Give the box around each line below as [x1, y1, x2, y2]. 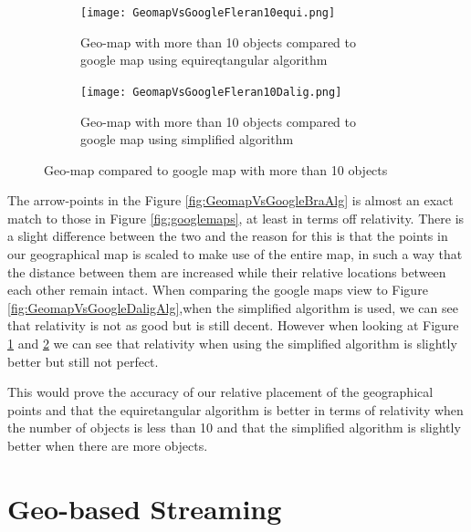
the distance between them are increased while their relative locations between [7, 262, 446, 281]
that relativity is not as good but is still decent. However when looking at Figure [7, 316, 459, 335]
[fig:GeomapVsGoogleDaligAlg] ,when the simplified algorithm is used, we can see [7, 297, 458, 317]
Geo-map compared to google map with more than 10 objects [44, 160, 388, 179]
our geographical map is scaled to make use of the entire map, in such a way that [7, 245, 463, 264]
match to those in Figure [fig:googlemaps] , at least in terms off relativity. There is [7, 208, 465, 227]
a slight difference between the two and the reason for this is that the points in [7, 226, 448, 245]
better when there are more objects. [7, 436, 208, 454]
